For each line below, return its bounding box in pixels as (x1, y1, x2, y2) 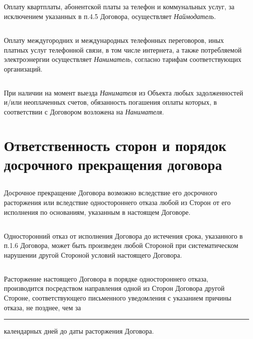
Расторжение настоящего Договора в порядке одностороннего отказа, (4, 273, 209, 283)
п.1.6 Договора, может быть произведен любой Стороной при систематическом (4, 240, 238, 250)
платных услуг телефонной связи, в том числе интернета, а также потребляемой (4, 44, 242, 55)
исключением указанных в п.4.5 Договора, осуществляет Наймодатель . (4, 11, 216, 21)
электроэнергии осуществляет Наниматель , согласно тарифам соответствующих (4, 54, 242, 64)
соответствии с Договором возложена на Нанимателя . (4, 106, 164, 116)
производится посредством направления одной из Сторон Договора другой (4, 283, 225, 293)
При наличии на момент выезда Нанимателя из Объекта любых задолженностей (4, 87, 243, 97)
